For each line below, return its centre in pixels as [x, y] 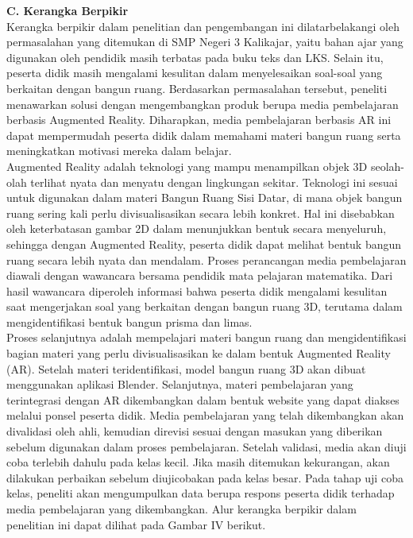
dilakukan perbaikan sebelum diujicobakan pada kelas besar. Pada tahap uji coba [205, 477]
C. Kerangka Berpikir [68, 10]
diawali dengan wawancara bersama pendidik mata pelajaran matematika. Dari [200, 275]
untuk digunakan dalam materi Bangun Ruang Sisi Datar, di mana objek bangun [205, 197]
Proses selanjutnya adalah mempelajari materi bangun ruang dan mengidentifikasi [206, 337]
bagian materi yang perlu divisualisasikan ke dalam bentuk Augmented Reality [199, 353]
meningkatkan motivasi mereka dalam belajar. [119, 151]
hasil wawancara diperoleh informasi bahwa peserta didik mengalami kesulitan [197, 290]
